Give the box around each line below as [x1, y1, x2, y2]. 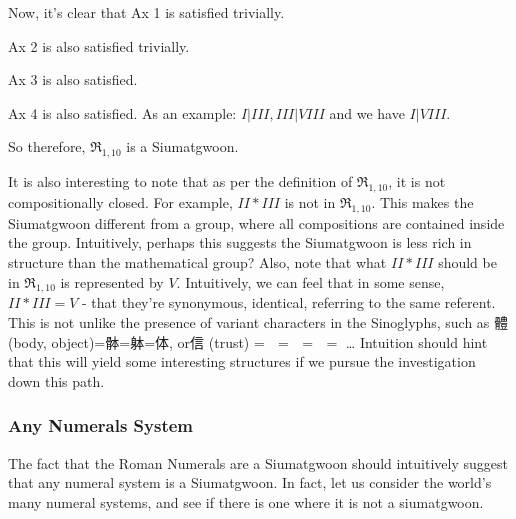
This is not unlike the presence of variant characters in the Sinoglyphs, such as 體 [8, 311, 509, 332]
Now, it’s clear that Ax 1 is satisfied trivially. [8, 2, 285, 22]
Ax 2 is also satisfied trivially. [8, 35, 190, 56]
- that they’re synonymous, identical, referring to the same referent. [82, 292, 496, 313]
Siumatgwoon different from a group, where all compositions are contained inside [8, 212, 505, 233]
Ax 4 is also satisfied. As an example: [8, 102, 237, 123]
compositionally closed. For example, [8, 191, 233, 212]
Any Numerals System [8, 413, 194, 438]
